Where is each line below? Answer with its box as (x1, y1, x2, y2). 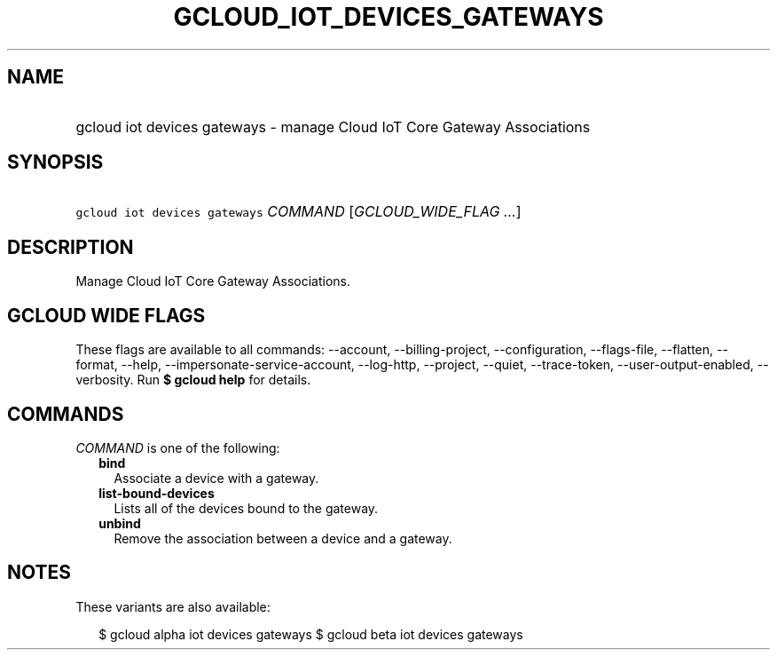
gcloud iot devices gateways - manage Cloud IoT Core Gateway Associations (75, 117, 591, 136)
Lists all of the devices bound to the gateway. (114, 500, 379, 516)
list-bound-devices (98, 485, 215, 501)
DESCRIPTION (7, 235, 134, 258)
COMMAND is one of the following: (75, 439, 280, 455)
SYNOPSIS (7, 151, 104, 174)
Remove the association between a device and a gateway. (114, 530, 452, 546)
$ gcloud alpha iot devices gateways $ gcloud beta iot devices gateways (98, 626, 523, 642)
